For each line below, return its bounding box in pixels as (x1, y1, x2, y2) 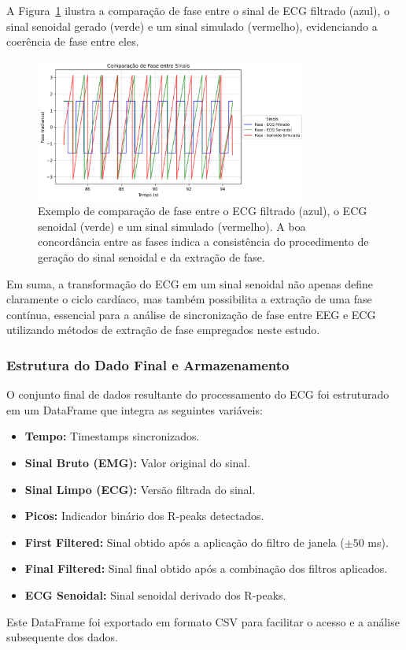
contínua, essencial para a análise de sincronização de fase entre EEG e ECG (6, 306, 376, 322)
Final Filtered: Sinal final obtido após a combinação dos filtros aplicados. (24, 560, 388, 577)
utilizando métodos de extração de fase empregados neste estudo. (6, 321, 320, 338)
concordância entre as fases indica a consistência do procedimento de (38, 233, 369, 250)
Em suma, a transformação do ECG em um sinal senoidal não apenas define (6, 275, 374, 292)
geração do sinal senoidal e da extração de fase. (38, 249, 265, 266)
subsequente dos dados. (6, 629, 118, 645)
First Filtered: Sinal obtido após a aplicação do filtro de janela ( (24, 533, 345, 550)
